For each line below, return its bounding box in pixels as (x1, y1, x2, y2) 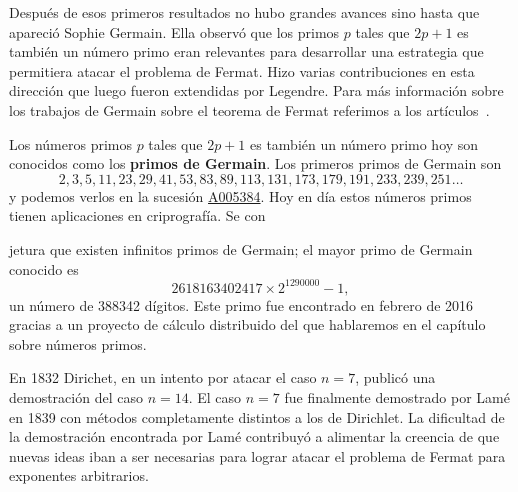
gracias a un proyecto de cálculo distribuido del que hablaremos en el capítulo (9, 314, 486, 335)
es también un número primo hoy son (249, 133, 479, 154)
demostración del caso (9, 387, 143, 407)
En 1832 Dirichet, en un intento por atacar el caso (9, 367, 317, 388)
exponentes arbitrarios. (9, 465, 149, 486)
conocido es (9, 258, 79, 279)
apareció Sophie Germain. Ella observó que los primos (9, 21, 340, 42)
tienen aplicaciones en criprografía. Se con (9, 205, 266, 226)
